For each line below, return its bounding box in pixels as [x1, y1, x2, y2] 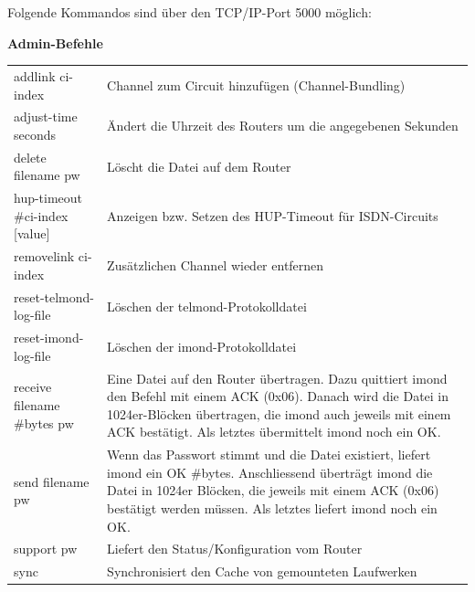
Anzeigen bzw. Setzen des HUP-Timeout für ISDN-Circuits [107, 206, 438, 225]
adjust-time [14, 107, 78, 126]
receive [14, 377, 52, 396]
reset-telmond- [14, 287, 94, 306]
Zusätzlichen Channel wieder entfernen [107, 256, 324, 275]
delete [14, 147, 47, 166]
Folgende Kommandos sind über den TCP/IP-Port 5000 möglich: [7, 3, 372, 21]
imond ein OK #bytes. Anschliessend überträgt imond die [107, 462, 433, 481]
